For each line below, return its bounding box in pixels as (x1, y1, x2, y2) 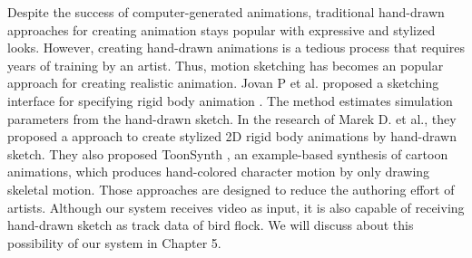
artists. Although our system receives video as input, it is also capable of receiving (7, 197, 465, 216)
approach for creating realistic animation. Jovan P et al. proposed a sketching (7, 73, 439, 92)
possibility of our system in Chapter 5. (7, 233, 221, 252)
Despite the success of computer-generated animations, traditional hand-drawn (7, 3, 445, 21)
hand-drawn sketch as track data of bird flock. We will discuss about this (7, 215, 414, 234)
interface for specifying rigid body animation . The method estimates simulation (7, 91, 453, 110)
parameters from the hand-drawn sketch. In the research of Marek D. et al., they (7, 109, 457, 128)
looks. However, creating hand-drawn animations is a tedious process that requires (7, 38, 465, 57)
